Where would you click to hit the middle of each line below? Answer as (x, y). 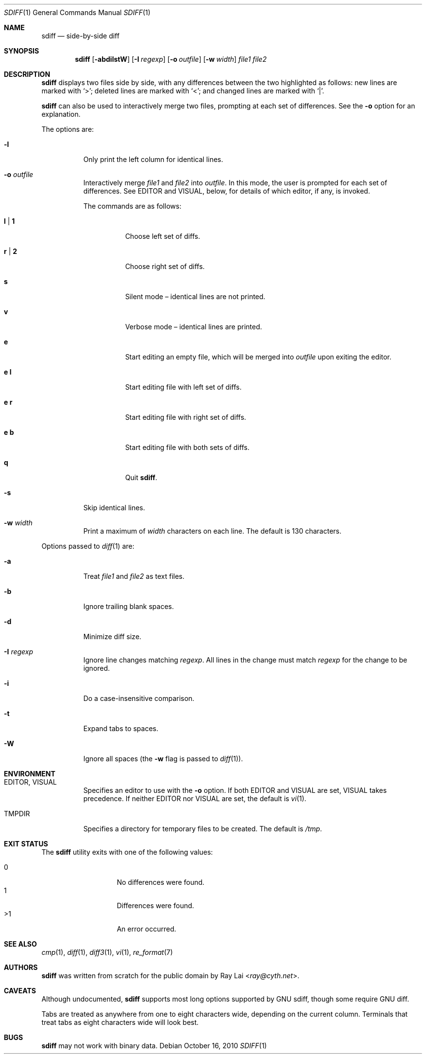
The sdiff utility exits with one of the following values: (127, 852)
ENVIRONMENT (30, 774)
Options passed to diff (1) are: (88, 546)
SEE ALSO (20, 944)
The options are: (68, 129)
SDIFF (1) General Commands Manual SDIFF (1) (77, 12)
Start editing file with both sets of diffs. (187, 447)
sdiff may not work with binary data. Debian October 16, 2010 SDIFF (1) (154, 1046)
